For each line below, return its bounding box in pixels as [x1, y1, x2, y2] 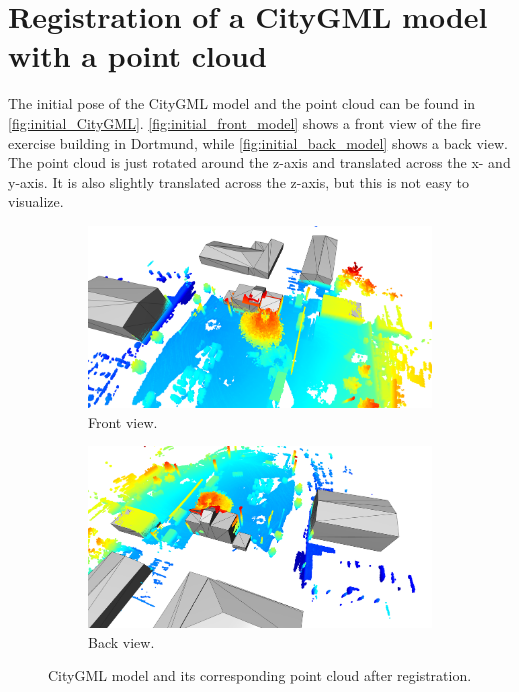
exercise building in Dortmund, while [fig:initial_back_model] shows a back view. [8, 132, 508, 153]
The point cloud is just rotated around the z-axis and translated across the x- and [8, 152, 511, 173]
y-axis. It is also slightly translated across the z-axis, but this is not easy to [8, 171, 469, 192]
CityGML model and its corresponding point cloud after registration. [48, 665, 472, 686]
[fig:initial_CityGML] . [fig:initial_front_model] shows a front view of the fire [8, 112, 481, 133]
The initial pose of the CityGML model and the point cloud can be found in [8, 93, 476, 114]
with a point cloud [8, 35, 267, 76]
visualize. [8, 191, 64, 212]
